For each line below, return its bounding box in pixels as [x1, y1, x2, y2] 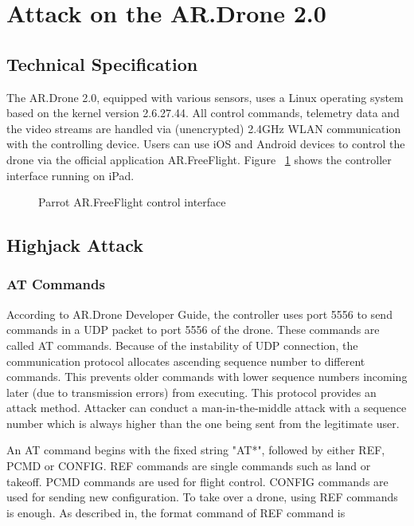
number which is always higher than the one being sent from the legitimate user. [6, 414, 400, 431]
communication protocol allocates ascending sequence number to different [6, 352, 365, 369]
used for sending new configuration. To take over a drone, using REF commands [6, 489, 398, 505]
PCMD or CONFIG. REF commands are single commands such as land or [6, 457, 371, 474]
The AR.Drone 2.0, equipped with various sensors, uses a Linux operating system [6, 88, 404, 105]
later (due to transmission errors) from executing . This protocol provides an [6, 383, 377, 400]
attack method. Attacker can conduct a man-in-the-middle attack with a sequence [6, 399, 407, 416]
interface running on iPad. [6, 167, 135, 183]
